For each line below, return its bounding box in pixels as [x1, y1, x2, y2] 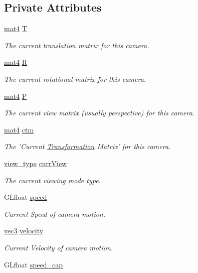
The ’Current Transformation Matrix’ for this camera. [4, 141, 171, 152]
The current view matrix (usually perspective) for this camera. [4, 107, 195, 118]
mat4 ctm [4, 124, 34, 134]
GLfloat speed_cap [4, 259, 63, 269]
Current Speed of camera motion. [4, 208, 106, 219]
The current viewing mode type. [4, 175, 101, 185]
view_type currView [4, 158, 67, 168]
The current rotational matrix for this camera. [4, 73, 146, 84]
